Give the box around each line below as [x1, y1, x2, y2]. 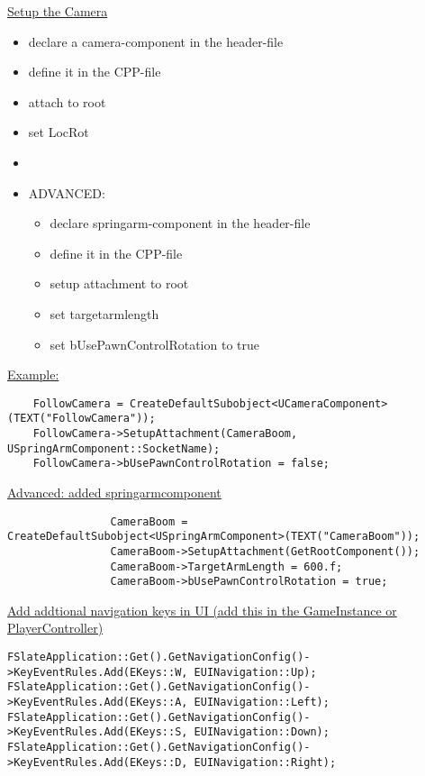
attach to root [28, 92, 106, 111]
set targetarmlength [50, 304, 159, 323]
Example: [7, 365, 59, 384]
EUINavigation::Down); [194, 726, 330, 739]
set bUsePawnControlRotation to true [50, 334, 259, 353]
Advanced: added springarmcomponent [7, 483, 222, 501]
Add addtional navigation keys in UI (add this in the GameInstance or [7, 600, 397, 619]
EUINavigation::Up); [194, 665, 317, 679]
